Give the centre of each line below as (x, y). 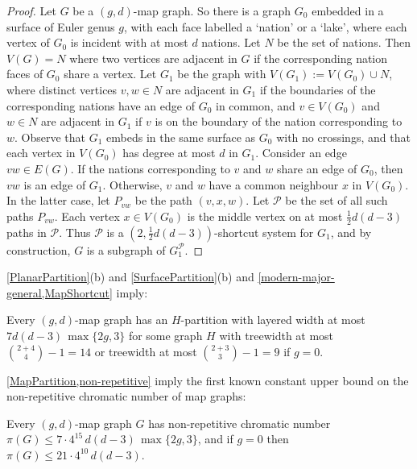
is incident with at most (129, 42)
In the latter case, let (58, 200)
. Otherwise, (132, 184)
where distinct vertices (62, 89)
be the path (163, 200)
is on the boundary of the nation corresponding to (279, 121)
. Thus (75, 232)
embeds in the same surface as (181, 137)
